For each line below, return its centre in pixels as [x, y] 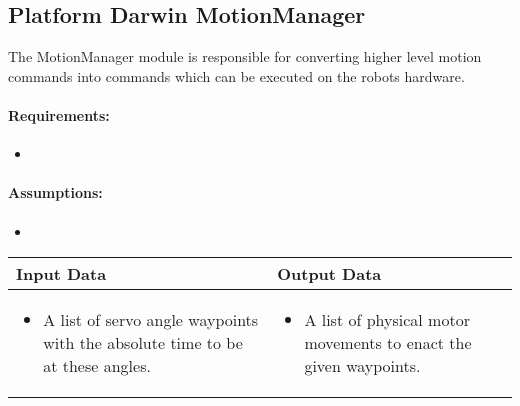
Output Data [329, 274]
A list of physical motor [387, 320]
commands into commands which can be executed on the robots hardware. [236, 75]
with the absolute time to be [143, 343]
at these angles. [97, 366]
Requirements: [59, 114]
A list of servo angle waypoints [151, 320]
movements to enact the [388, 343]
